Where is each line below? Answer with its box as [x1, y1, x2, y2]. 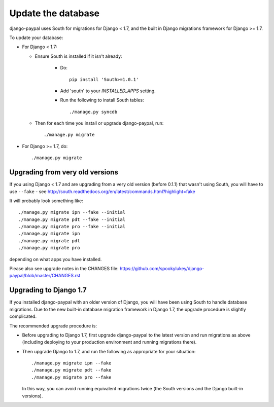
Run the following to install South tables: [60, 97, 144, 103]
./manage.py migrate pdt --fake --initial [18, 216, 126, 223]
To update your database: [9, 34, 63, 41]
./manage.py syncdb [69, 109, 118, 115]
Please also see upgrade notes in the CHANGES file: [9, 266, 119, 272]
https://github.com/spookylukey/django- [119, 266, 204, 272]
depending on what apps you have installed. [9, 256, 102, 262]
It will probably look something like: [9, 198, 83, 204]
